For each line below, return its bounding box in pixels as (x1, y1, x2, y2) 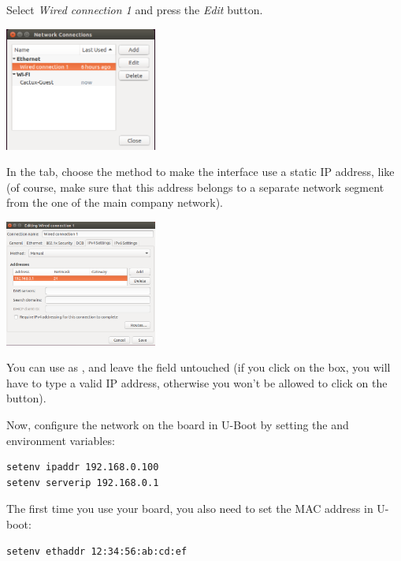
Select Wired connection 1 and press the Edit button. (6, 2, 263, 17)
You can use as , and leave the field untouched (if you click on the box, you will (6, 359, 391, 376)
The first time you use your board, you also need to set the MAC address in (6, 500, 373, 517)
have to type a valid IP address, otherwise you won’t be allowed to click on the (6, 374, 388, 391)
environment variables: (6, 432, 115, 448)
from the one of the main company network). (6, 194, 224, 211)
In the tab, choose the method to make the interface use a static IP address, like (6, 163, 395, 180)
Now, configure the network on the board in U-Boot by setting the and (6, 416, 349, 432)
